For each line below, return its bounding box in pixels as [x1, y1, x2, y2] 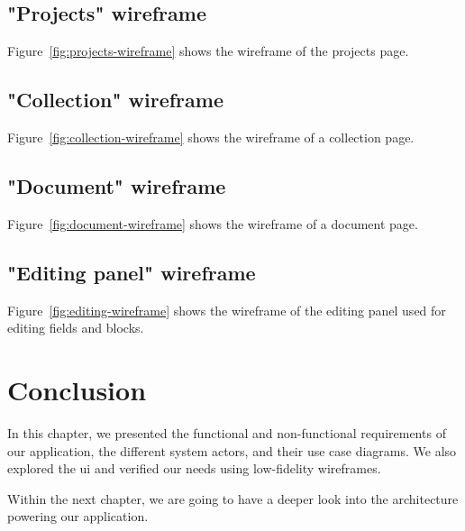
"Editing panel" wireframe [7, 258, 256, 286]
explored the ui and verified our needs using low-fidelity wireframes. [7, 459, 381, 478]
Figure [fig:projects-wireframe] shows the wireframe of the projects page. [7, 41, 409, 60]
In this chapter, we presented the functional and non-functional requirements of [7, 423, 446, 442]
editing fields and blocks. [7, 318, 144, 337]
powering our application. [7, 507, 149, 526]
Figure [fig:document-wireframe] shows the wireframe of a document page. [7, 214, 418, 233]
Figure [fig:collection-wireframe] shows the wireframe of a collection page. [7, 128, 415, 146]
